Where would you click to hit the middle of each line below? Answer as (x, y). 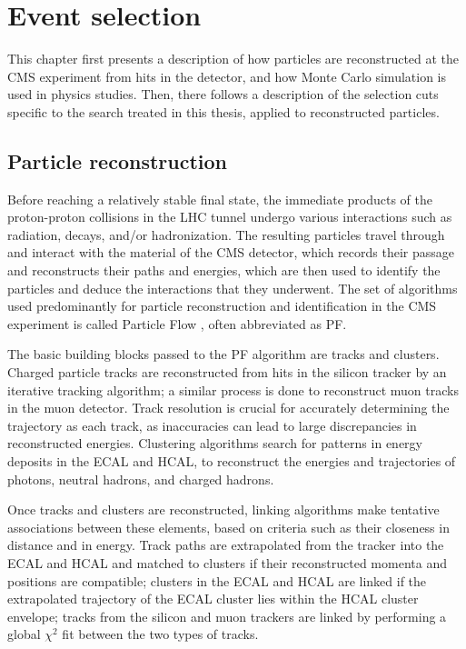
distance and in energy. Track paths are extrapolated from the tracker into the (226, 545)
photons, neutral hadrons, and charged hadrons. (141, 479)
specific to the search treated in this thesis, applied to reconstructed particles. (223, 111)
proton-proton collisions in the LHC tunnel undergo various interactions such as (230, 217)
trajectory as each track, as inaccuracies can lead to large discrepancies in (212, 425)
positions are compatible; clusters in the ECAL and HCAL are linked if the (217, 580)
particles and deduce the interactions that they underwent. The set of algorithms (233, 288)
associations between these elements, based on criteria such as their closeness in (228, 527)
